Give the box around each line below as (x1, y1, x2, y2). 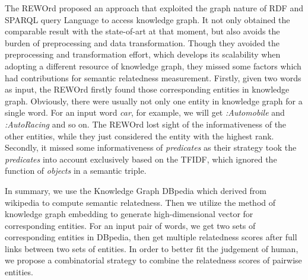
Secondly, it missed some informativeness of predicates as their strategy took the (5, 141, 297, 154)
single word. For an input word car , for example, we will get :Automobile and (5, 106, 285, 119)
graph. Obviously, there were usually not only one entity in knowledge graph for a (5, 94, 303, 107)
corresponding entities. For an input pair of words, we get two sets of (5, 219, 256, 231)
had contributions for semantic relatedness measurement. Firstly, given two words (5, 71, 301, 84)
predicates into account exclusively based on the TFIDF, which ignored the (5, 152, 277, 165)
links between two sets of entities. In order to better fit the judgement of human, (5, 242, 299, 254)
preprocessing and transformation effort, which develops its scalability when (5, 48, 281, 61)
